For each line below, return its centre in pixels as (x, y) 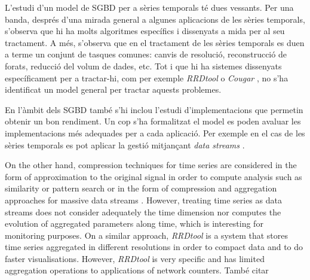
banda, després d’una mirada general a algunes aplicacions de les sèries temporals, (155, 19)
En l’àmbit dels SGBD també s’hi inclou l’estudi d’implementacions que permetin (154, 109)
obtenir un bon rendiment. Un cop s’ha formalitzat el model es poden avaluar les (153, 121)
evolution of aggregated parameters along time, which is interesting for (134, 223)
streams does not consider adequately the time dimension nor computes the (143, 211)
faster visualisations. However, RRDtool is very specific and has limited (135, 258)
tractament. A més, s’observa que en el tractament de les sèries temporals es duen (155, 42)
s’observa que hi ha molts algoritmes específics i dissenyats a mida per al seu (145, 31)
